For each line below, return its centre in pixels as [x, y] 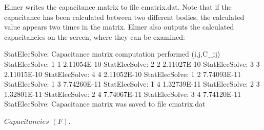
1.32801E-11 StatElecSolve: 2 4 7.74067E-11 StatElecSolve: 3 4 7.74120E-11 [123, 94]
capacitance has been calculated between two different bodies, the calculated [124, 17]
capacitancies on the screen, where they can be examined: [95, 36]
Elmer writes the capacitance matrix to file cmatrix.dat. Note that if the [118, 7]
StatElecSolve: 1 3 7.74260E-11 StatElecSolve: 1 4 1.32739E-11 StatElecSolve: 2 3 [132, 84]
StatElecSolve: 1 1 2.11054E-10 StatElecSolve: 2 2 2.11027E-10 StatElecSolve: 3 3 [132, 63]
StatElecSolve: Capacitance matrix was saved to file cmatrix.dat [105, 104]
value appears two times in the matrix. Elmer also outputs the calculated [119, 27]
